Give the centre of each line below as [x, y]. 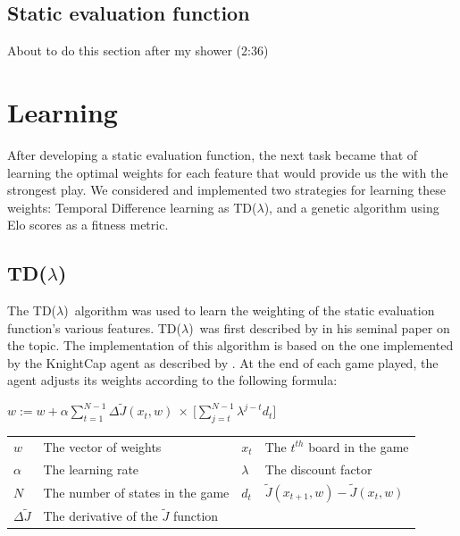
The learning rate [91, 469]
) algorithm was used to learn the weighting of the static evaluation [249, 310]
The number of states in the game [136, 492]
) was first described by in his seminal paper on [319, 327]
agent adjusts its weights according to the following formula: [172, 380]
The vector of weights [102, 446]
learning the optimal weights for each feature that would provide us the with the [228, 172]
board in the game [359, 446]
